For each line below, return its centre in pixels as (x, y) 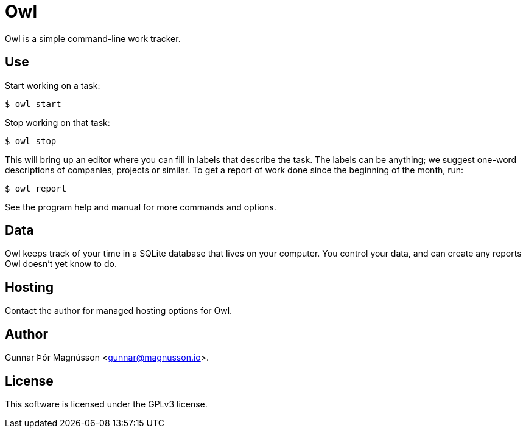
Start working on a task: (53, 85)
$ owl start (33, 104)
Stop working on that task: (58, 122)
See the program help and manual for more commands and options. (141, 207)
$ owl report (36, 188)
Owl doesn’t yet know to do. (61, 264)
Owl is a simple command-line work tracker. (93, 38)
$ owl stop (31, 141)
